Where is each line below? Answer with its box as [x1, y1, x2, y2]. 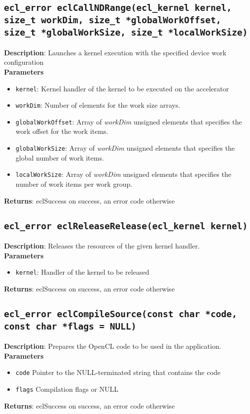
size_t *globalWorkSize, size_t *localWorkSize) [4, 27, 248, 38]
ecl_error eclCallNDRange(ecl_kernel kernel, [4, 2, 232, 13]
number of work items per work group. [15, 178, 133, 189]
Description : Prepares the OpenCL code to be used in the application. [4, 341, 221, 351]
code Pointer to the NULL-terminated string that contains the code [15, 367, 221, 377]
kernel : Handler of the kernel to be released [15, 267, 149, 277]
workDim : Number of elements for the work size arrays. [15, 100, 180, 110]
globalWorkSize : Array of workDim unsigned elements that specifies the [15, 143, 235, 153]
